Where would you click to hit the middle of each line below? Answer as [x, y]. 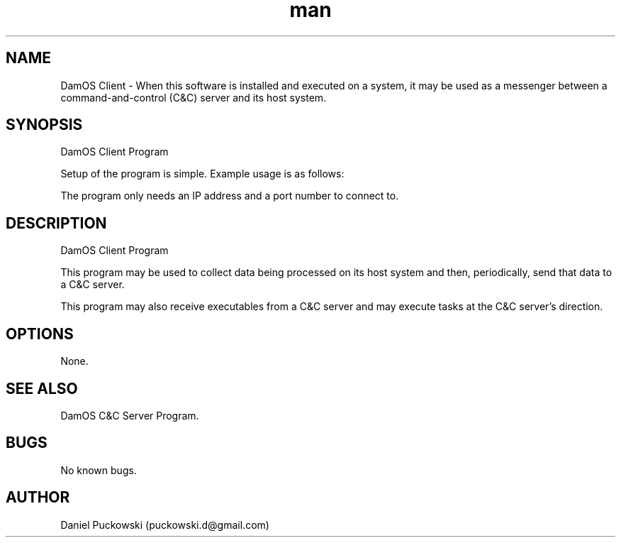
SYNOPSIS [44, 125]
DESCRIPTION [56, 223]
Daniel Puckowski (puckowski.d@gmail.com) [165, 525]
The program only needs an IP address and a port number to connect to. [230, 196]
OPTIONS [40, 334]
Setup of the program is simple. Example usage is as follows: [202, 174]
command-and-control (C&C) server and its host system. [194, 97]
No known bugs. [99, 470]
